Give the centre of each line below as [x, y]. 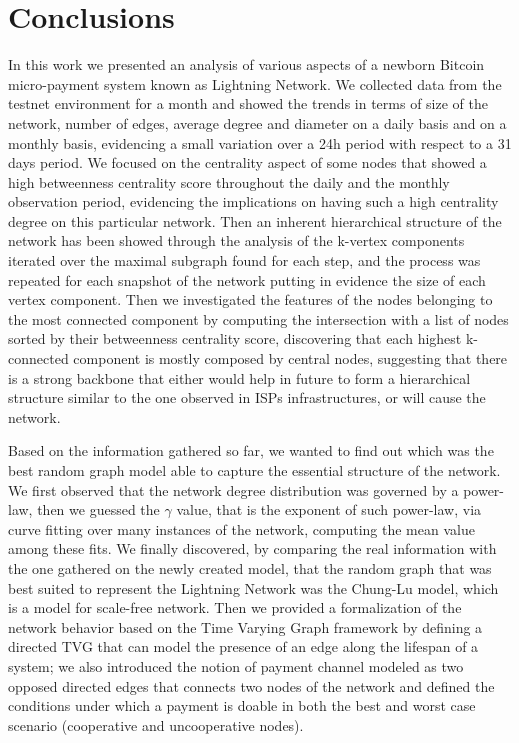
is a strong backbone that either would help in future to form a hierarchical [239, 377]
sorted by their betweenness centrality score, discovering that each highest [235, 338]
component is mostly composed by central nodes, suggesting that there [290, 358]
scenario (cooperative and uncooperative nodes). [156, 724]
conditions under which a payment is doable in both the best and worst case [242, 705]
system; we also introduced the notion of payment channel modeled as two [236, 665]
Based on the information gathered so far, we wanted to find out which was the [251, 450]
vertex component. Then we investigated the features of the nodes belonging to [250, 299]
